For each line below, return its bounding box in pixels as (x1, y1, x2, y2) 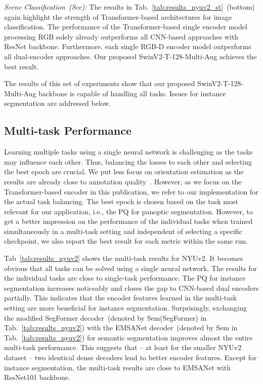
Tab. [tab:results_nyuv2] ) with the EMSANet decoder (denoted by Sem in (4, 322, 238, 333)
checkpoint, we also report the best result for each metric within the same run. (4, 236, 248, 246)
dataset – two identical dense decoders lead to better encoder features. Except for (4, 352, 257, 363)
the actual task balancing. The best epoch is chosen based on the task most (4, 196, 238, 207)
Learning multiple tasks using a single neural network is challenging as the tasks (4, 146, 253, 157)
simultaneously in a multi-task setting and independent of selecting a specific (4, 225, 243, 236)
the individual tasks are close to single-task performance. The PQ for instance (4, 273, 246, 283)
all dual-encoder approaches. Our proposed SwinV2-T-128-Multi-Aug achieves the (4, 51, 257, 61)
